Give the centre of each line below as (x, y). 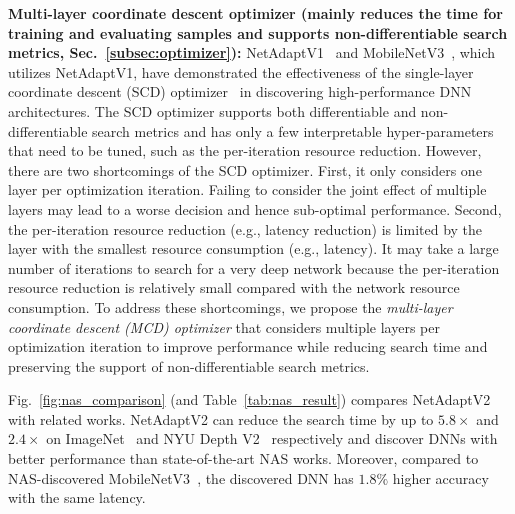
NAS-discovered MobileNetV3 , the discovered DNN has (181, 477)
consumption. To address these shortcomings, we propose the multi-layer (230, 306)
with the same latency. (77, 497)
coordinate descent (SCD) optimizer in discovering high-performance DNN (240, 91)
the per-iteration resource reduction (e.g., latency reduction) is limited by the (245, 228)
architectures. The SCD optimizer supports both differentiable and (212, 110)
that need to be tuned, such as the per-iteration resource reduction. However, (245, 150)
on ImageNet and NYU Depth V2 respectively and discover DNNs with (272, 438)
